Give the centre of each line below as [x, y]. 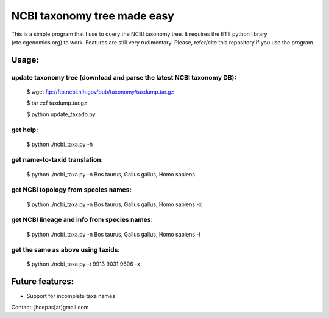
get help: [25, 130]
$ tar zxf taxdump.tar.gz [57, 103]
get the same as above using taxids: [65, 250]
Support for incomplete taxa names [71, 296]
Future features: [43, 282]
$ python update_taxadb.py [61, 114]
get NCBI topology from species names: [72, 190]
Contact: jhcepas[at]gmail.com [50, 307]
